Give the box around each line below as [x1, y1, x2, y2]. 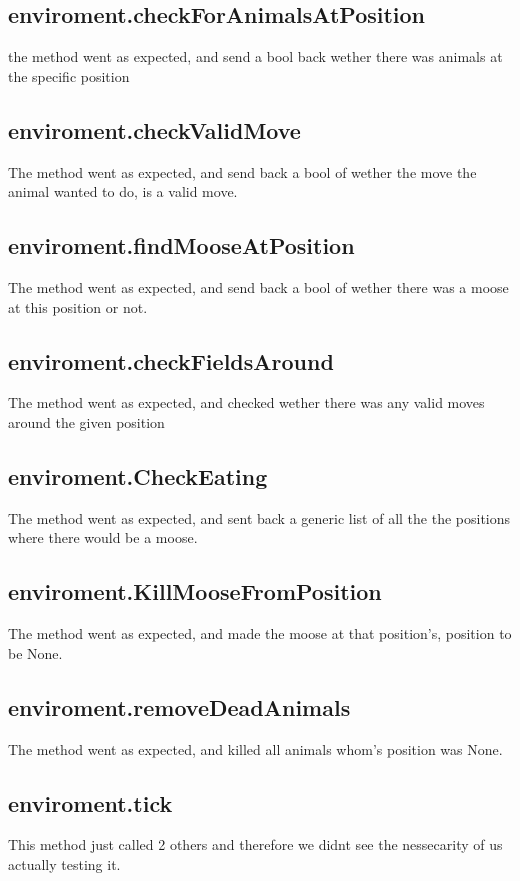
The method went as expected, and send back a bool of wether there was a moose [8, 276, 509, 297]
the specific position [8, 65, 130, 86]
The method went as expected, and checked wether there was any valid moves [8, 392, 485, 413]
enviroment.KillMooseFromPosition [8, 576, 382, 607]
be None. [8, 642, 63, 663]
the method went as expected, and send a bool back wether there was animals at [8, 46, 503, 67]
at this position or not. [8, 296, 148, 317]
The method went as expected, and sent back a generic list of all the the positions [8, 507, 511, 528]
